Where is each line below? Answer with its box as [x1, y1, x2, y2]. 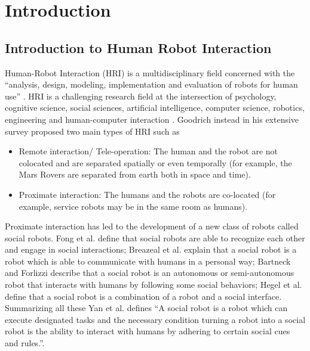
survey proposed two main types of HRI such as [5, 125, 180, 137]
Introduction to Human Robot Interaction [5, 38, 272, 57]
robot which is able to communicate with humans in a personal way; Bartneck [5, 254, 291, 267]
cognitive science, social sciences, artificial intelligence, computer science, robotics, [5, 101, 305, 114]
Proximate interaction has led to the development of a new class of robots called [5, 220, 299, 232]
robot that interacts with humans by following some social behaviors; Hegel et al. [5, 278, 302, 291]
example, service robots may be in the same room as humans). [19, 200, 248, 212]
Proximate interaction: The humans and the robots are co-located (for [19, 188, 276, 200]
